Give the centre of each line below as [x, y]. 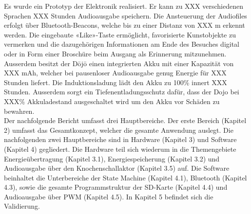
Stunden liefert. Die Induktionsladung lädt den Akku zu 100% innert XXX [116, 82]
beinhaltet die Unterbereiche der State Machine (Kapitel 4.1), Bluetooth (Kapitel [125, 177]
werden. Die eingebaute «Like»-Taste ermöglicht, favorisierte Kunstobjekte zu [120, 34]
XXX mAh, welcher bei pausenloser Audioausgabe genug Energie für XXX [115, 73]
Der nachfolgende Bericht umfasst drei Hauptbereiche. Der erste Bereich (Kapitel [125, 120]
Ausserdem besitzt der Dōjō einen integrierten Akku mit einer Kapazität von [119, 63]
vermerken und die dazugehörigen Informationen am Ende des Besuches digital [122, 44]
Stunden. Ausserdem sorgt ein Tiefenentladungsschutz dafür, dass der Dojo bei [122, 92]
